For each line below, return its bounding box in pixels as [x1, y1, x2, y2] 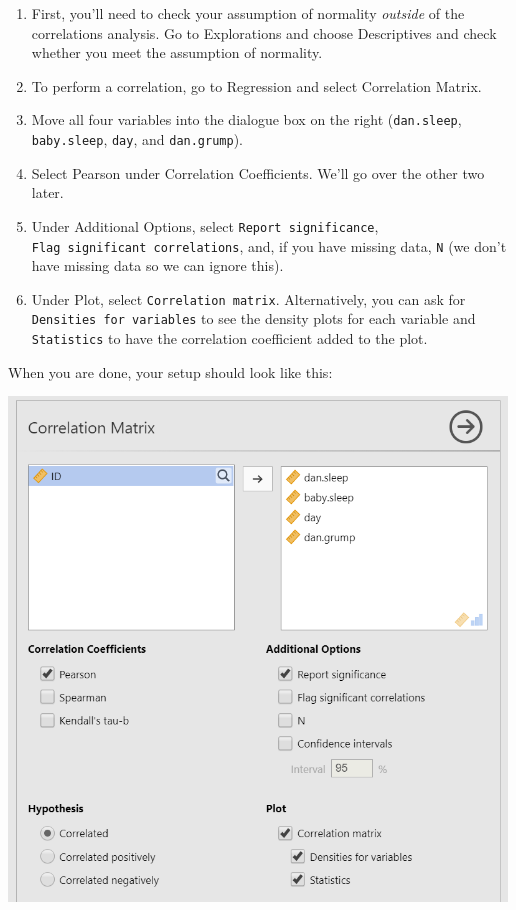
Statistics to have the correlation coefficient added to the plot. [31, 328, 428, 349]
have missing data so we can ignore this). [31, 255, 284, 276]
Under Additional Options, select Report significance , [31, 215, 379, 236]
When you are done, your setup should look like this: [8, 361, 333, 382]
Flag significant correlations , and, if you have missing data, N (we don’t [31, 235, 507, 256]
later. [31, 182, 64, 203]
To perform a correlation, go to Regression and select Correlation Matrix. [31, 75, 482, 96]
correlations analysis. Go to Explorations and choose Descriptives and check [31, 22, 497, 43]
